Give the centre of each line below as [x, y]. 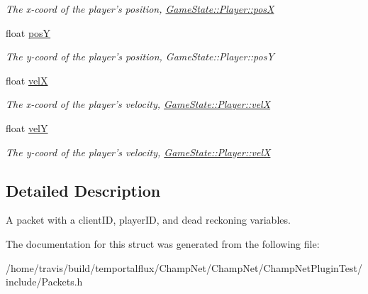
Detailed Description [83, 190]
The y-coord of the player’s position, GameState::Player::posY [140, 56]
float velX [27, 80]
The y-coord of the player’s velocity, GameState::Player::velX [138, 152]
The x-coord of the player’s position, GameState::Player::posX [140, 9]
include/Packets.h [44, 282]
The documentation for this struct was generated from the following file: [163, 243]
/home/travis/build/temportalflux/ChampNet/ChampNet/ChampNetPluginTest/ [184, 267]
